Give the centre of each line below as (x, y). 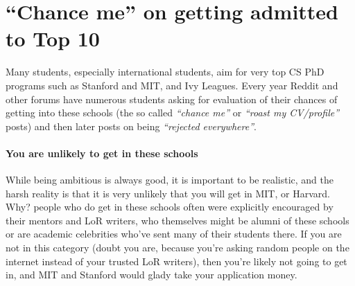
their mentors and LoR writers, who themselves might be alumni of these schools (177, 220)
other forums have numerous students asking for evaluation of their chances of (172, 99)
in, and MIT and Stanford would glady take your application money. (151, 275)
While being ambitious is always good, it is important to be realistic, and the (170, 180)
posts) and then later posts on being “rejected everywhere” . (131, 126)
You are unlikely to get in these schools (102, 153)
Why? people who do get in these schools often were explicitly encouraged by (170, 207)
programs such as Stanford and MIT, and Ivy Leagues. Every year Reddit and (172, 85)
